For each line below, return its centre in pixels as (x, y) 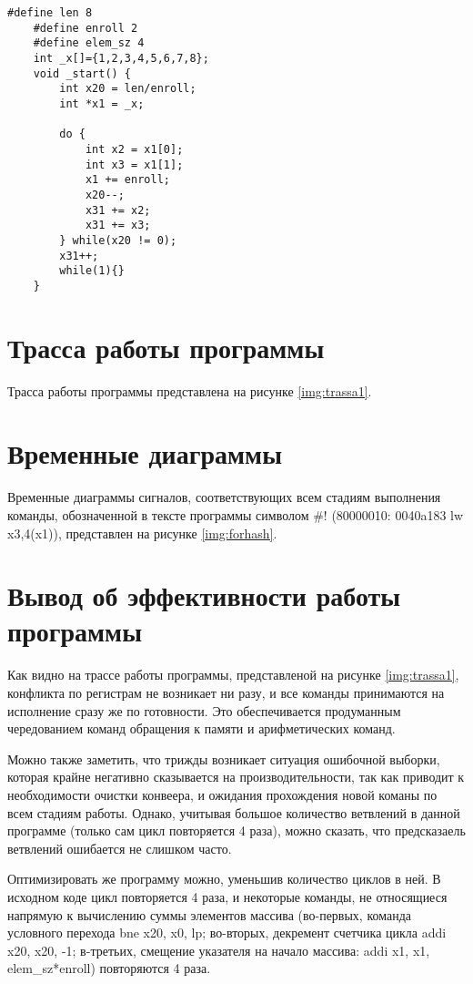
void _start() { (82, 73)
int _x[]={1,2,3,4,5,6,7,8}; (121, 58)
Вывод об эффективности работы (204, 595)
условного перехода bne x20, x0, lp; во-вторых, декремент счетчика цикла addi (227, 933)
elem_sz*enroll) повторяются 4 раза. (109, 968)
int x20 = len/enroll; (128, 89)
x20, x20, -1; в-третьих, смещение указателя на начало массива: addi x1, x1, (219, 950)
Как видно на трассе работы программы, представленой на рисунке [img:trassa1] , (233, 675)
